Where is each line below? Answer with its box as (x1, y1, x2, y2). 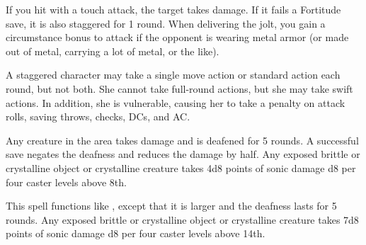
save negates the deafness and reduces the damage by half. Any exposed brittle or (6, 147, 360, 161)
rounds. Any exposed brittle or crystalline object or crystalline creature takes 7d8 (6, 212, 359, 227)
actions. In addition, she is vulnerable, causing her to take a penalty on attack (6, 95, 345, 110)
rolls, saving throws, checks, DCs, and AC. (6, 109, 190, 124)
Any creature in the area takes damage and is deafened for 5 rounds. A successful (6, 132, 359, 147)
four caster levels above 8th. (6, 174, 127, 189)
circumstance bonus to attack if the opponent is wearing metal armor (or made (6, 30, 349, 45)
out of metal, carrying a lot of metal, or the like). (6, 43, 219, 58)
